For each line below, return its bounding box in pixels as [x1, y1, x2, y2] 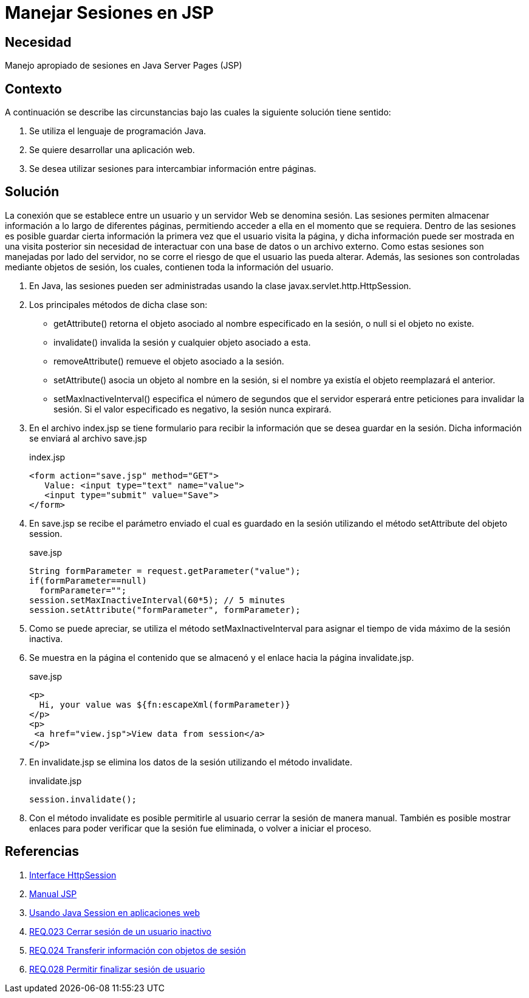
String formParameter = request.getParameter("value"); [29, 566, 301, 576]
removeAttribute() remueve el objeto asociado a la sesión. [53, 355, 284, 366]
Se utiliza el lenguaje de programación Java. [29, 126, 206, 137]
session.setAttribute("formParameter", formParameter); [29, 604, 301, 615]
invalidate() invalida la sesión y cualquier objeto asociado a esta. [53, 337, 311, 347]
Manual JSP [29, 888, 77, 899]
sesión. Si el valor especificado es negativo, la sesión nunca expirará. [53, 403, 332, 414]
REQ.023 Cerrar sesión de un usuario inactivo [29, 926, 211, 937]
